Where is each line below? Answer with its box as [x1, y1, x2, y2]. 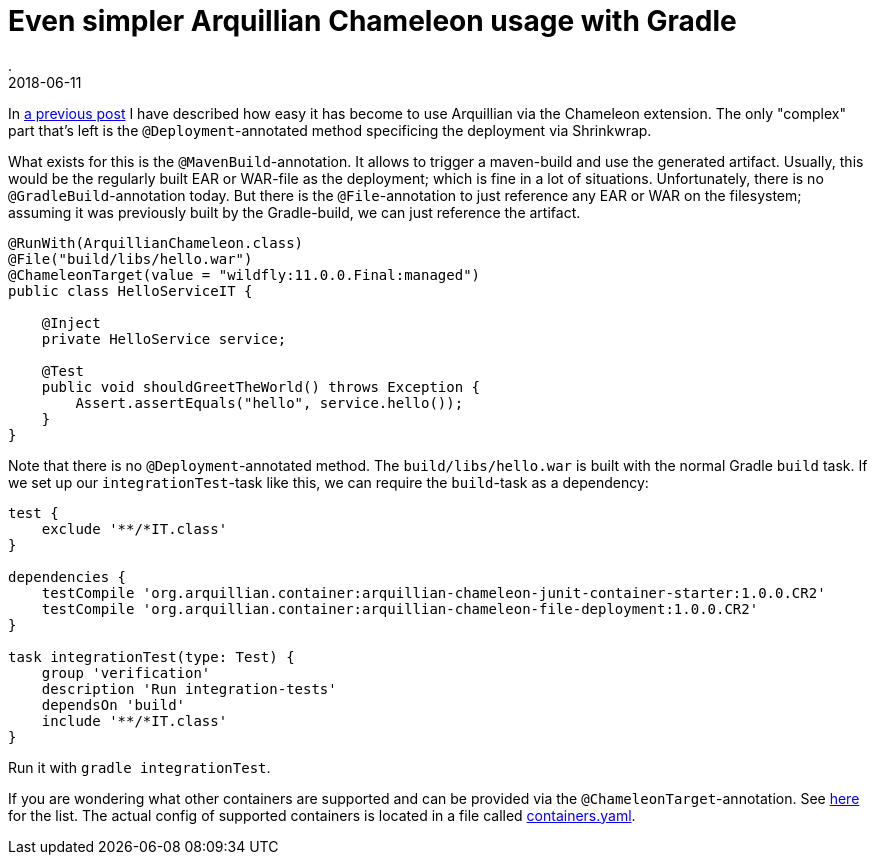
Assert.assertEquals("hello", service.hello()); [75, 394, 464, 411]
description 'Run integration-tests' [41, 680, 337, 697]
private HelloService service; [41, 330, 287, 347]
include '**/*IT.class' [41, 712, 228, 729]
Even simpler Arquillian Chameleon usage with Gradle [8, 4, 737, 38]
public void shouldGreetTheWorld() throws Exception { [41, 378, 481, 395]
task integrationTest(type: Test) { [8, 648, 295, 665]
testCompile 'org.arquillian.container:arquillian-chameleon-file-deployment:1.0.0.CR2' [41, 600, 759, 617]
